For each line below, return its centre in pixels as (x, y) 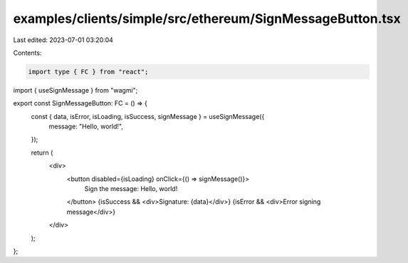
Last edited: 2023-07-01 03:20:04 (63, 40)
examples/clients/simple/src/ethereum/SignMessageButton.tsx (207, 19)
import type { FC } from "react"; (88, 72)
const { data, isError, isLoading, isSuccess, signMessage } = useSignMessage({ (148, 116)
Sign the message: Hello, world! (131, 189)
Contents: (27, 53)
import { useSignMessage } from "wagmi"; (75, 90)
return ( (42, 153)
